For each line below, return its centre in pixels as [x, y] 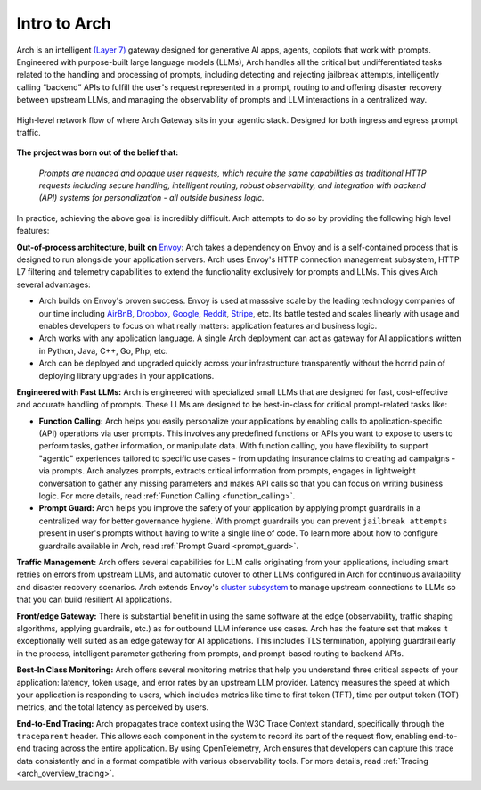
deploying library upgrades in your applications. [126, 375]
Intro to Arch [64, 23]
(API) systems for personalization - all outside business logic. [151, 198]
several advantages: [53, 284]
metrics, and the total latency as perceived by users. [113, 707]
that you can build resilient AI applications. [94, 600]
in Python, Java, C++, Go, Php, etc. [103, 350]
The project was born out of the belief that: [98, 152]
